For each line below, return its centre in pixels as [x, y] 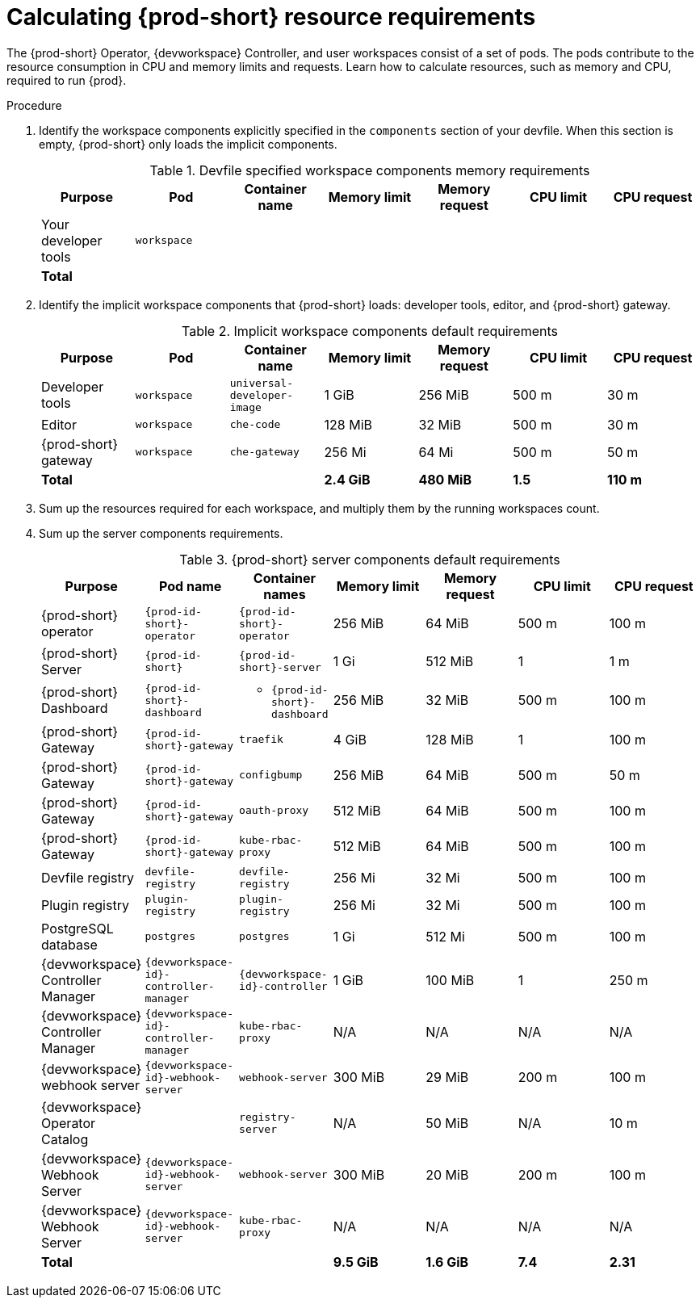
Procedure [34, 105]
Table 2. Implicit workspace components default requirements [370, 331]
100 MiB [450, 980]
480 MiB [445, 479]
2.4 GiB [347, 479]
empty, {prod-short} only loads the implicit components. [188, 144]
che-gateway [264, 452]
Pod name [191, 586]
